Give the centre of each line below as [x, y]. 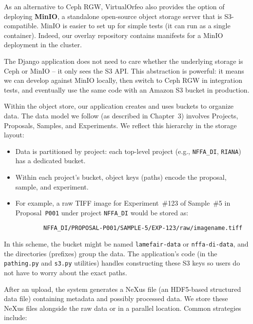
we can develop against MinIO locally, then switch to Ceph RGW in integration [123, 80]
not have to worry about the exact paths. [66, 272]
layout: [14, 135]
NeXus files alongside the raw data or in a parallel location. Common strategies [123, 308]
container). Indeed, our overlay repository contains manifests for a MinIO [114, 35]
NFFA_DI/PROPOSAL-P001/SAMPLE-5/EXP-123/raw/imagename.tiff [143, 228]
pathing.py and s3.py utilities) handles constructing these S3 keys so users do [122, 263]
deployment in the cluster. [43, 45]
